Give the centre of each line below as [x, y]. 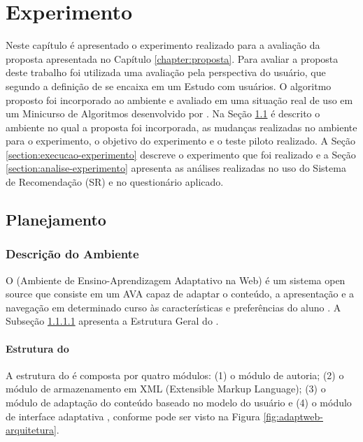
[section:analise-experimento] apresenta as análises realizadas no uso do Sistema [176, 168]
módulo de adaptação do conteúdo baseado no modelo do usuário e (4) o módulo [179, 403]
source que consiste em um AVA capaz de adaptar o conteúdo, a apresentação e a [180, 294]
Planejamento [56, 220]
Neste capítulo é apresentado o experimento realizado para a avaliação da [163, 45]
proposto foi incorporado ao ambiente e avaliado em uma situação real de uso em [179, 100]
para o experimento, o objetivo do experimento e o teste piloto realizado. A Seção [180, 141]
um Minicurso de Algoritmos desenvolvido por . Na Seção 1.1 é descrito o [163, 113]
